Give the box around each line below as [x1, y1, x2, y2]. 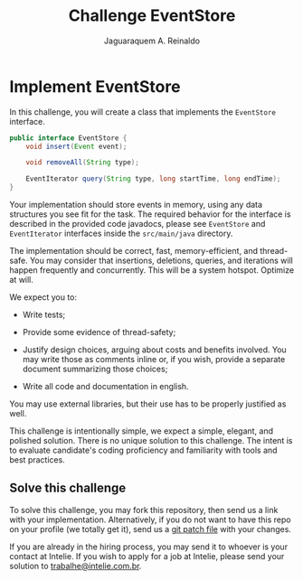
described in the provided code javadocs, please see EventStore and [9, 219, 266, 229]
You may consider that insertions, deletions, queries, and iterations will [30, 255, 294, 267]
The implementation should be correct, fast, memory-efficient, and [9, 246, 259, 257]
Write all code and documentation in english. [22, 381, 189, 392]
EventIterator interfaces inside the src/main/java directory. [9, 228, 233, 239]
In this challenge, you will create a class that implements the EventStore [9, 106, 276, 117]
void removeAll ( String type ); [25, 158, 140, 167]
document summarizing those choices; [22, 363, 168, 375]
